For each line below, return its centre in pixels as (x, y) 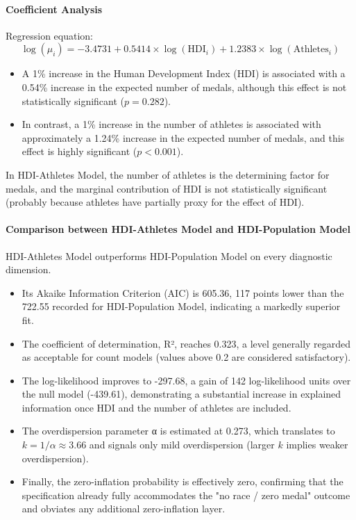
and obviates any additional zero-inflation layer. (124, 509)
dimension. (28, 269)
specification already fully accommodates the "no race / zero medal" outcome (186, 495)
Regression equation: (49, 35)
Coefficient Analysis (54, 9)
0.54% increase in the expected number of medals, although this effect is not (184, 87)
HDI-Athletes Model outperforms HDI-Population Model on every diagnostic (169, 255)
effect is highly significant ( (79, 151)
